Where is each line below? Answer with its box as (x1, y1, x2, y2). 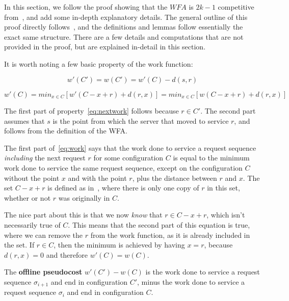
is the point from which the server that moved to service (52, 115, 229, 126)
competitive (218, 2, 254, 12)
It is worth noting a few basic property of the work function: (4, 58, 193, 69)
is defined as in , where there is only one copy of (47, 182, 199, 193)
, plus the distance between (132, 172, 217, 183)
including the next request (4, 152, 86, 163)
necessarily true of (4, 219, 61, 230)
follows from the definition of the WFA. (4, 125, 127, 136)
